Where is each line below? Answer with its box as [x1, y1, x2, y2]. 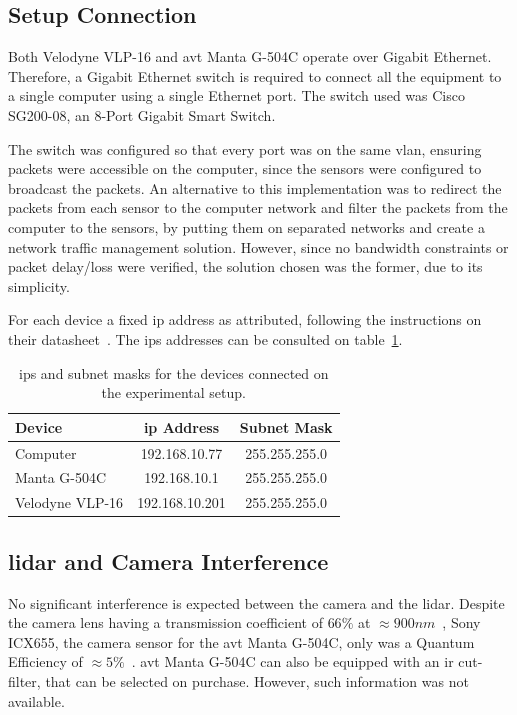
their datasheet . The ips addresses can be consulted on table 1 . [8, 328, 403, 349]
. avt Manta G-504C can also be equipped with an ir [131, 651, 454, 672]
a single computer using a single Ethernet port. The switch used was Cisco [8, 85, 465, 106]
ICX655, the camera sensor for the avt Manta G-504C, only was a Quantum [8, 631, 475, 652]
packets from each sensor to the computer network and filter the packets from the [8, 197, 508, 218]
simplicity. [8, 275, 70, 296]
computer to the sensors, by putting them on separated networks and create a [8, 216, 485, 237]
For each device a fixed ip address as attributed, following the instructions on [8, 309, 482, 330]
